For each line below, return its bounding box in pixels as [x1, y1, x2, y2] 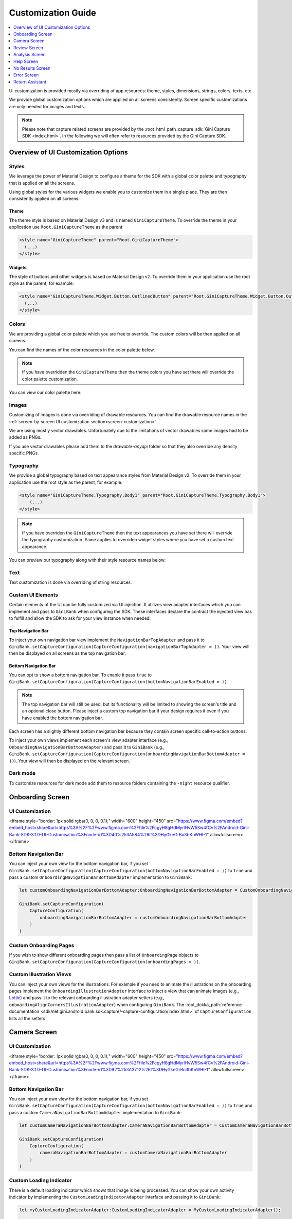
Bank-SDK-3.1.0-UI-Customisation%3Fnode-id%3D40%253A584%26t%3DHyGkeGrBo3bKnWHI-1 [9, 831, 207, 837]
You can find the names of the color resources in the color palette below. [9, 347, 155, 353]
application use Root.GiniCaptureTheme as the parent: [9, 224, 124, 230]
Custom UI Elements [9, 591, 58, 598]
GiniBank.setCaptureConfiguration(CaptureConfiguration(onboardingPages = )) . [9, 959, 201, 965]
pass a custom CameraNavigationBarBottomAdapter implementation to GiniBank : [9, 1109, 182, 1115]
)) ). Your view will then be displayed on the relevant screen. [9, 758, 130, 764]
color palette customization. [22, 376, 78, 382]
